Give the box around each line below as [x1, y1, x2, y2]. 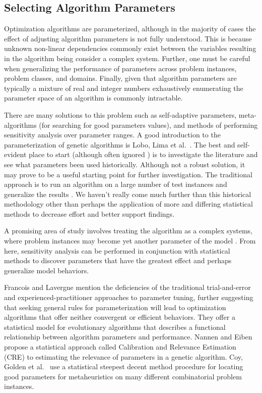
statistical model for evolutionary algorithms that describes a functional [4, 321, 226, 332]
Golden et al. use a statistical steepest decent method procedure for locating [4, 361, 243, 372]
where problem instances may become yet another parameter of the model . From [4, 235, 256, 246]
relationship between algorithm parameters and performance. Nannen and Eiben [4, 331, 252, 342]
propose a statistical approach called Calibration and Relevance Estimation [4, 341, 236, 352]
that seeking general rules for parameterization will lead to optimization [4, 302, 226, 312]
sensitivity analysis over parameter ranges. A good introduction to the [4, 129, 221, 140]
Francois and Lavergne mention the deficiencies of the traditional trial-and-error [4, 282, 251, 292]
